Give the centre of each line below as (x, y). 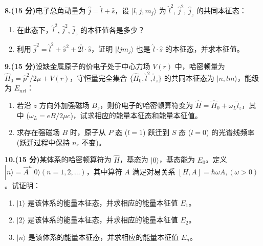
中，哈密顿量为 (200, 66)
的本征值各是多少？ (113, 29)
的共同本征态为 (189, 77)
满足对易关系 (154, 172)
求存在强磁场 (38, 132)
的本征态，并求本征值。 (204, 48)
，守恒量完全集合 (98, 77)
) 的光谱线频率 (231, 132)
